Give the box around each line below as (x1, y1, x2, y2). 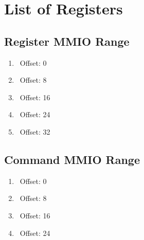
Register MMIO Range (4, 33, 130, 49)
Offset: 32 (20, 126, 50, 137)
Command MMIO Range (4, 151, 140, 167)
